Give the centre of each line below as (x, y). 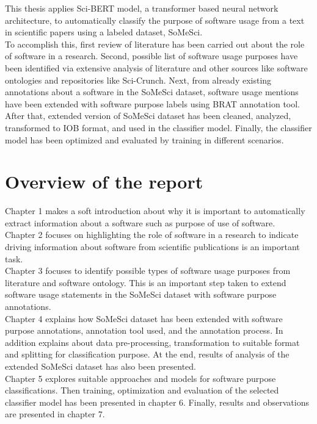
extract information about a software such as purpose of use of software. (140, 222)
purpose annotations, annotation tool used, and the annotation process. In (144, 330)
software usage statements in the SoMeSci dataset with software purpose (141, 294)
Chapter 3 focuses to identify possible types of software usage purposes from (148, 271)
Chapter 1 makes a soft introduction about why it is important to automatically (155, 211)
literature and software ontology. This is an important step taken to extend (146, 282)
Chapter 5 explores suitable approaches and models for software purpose (140, 378)
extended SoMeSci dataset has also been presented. (100, 366)
